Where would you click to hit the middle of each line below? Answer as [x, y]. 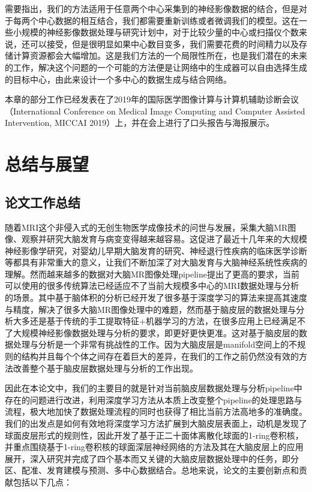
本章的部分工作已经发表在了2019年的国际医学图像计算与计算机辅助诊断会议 [152, 99]
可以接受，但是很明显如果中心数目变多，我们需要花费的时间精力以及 [164, 43]
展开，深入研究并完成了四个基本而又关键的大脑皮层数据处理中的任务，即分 [152, 458]
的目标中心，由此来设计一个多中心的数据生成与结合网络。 [118, 79]
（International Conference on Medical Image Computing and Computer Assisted [155, 111]
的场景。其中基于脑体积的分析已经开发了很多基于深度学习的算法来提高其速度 [156, 298]
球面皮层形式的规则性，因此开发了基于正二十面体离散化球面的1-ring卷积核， [154, 435]
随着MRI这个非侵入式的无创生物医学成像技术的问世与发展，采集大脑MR [146, 227]
